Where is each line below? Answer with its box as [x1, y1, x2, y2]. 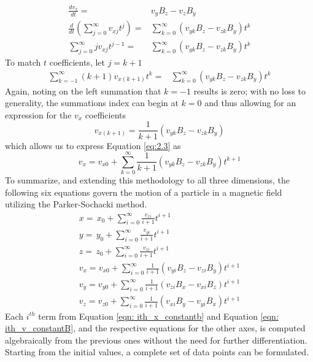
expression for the [5, 108, 72, 121]
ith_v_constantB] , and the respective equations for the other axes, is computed [5, 322, 306, 334]
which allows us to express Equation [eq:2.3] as [5, 139, 181, 152]
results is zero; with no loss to [193, 84, 306, 97]
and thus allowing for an [204, 96, 296, 109]
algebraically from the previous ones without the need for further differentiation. [5, 333, 307, 346]
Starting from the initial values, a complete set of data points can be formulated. [5, 345, 309, 358]
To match [5, 56, 41, 69]
